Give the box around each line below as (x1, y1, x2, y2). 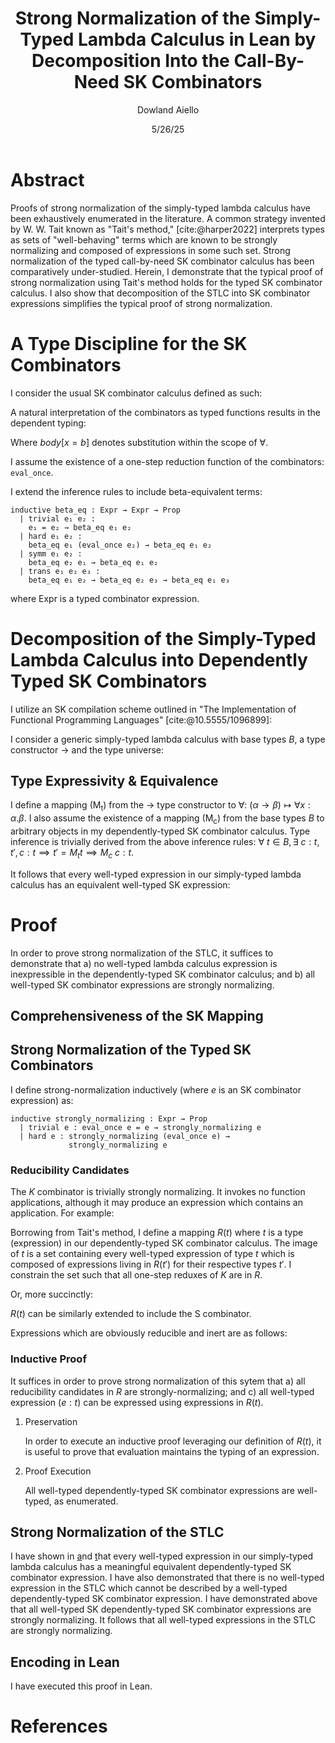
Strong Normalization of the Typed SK (10, 1042, 252, 1059)
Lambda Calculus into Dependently (10, 648, 308, 671)
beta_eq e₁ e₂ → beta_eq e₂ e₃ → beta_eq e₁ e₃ (28, 575, 230, 585)
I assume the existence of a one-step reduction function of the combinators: (10, 455, 325, 467)
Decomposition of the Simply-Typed (10, 627, 317, 650)
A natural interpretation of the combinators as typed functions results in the (10, 406, 322, 418)
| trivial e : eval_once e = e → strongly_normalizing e (19, 1122, 262, 1132)
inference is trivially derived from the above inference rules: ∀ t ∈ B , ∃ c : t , (10, 835, 320, 847)
